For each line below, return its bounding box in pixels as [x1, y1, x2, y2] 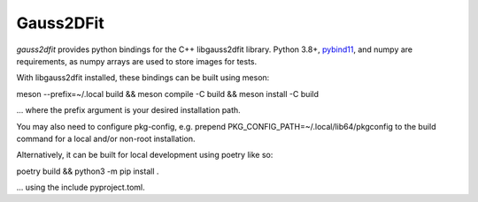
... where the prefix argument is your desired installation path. [16, 105, 241, 116]
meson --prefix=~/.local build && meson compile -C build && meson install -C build [16, 88, 319, 99]
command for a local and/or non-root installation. [16, 133, 196, 144]
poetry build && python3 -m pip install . [16, 166, 159, 176]
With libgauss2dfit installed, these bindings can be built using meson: [16, 72, 270, 83]
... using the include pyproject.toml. [16, 182, 145, 193]
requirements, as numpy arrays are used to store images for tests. [16, 56, 258, 66]
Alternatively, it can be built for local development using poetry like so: [16, 150, 274, 161]
